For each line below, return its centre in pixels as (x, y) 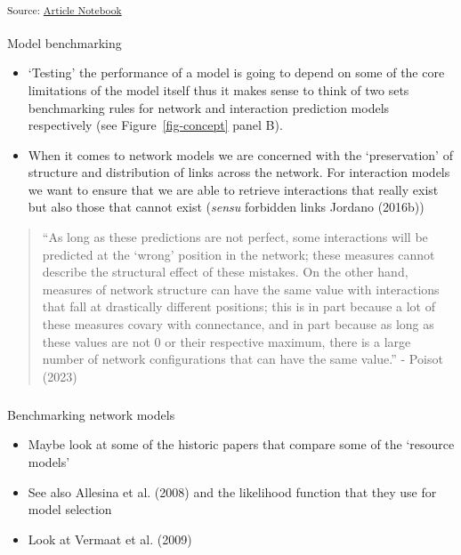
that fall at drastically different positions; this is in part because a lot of (239, 306)
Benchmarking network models (91, 414)
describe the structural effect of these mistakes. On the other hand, (225, 272)
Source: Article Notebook (65, 9)
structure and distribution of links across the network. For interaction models (239, 172)
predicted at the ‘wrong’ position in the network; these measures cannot (239, 254)
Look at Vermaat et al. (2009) (110, 539)
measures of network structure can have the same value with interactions (241, 289)
